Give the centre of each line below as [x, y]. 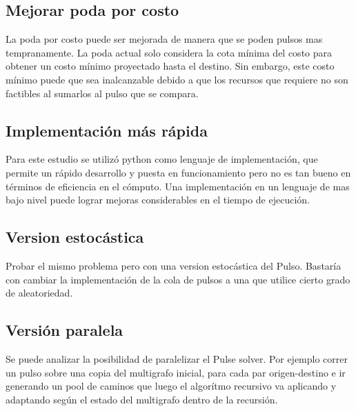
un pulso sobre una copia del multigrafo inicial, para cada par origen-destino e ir [176, 372]
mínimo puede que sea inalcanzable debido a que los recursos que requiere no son [177, 79]
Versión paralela [65, 330]
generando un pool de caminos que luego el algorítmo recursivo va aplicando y [171, 386]
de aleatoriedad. [39, 293]
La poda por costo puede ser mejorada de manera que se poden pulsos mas [164, 39]
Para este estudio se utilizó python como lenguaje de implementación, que [162, 159]
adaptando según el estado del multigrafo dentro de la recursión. [142, 399]
